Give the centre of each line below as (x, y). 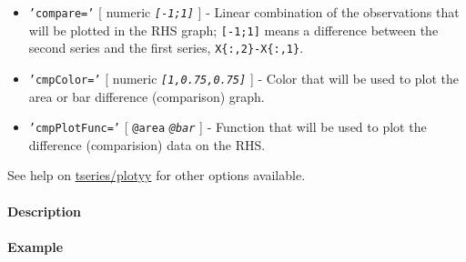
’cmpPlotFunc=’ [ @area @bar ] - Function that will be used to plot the (228, 127)
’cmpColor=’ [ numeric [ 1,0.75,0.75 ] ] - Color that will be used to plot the (244, 78)
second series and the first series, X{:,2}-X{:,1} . (166, 48)
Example (35, 246)
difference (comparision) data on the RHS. (147, 144)
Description (45, 211)
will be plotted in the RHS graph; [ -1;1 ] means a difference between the (233, 30)
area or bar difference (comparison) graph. (147, 96)
